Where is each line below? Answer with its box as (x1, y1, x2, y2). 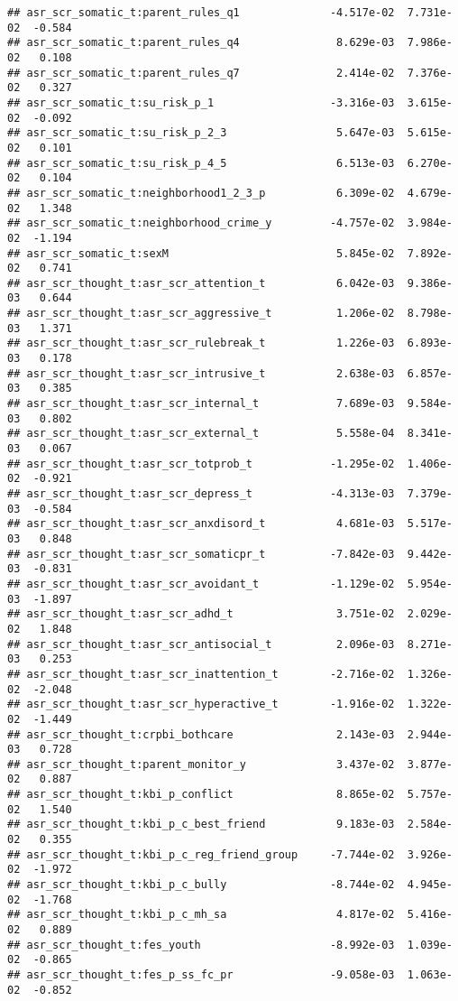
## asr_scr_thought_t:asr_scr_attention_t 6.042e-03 (7, 276, 395, 290)
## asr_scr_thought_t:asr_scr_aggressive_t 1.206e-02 (7, 307, 395, 320)
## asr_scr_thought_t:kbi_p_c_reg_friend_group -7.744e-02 (7, 848, 395, 861)
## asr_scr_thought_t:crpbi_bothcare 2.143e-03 (7, 728, 395, 741)
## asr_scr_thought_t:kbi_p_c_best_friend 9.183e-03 (7, 818, 395, 831)
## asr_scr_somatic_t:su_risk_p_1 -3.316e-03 (7, 96, 395, 109)
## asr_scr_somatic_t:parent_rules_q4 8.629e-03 (7, 36, 395, 50)
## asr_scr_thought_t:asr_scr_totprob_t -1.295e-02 (7, 457, 395, 470)
